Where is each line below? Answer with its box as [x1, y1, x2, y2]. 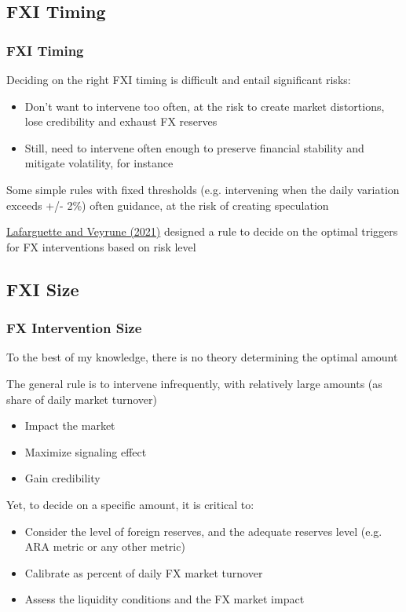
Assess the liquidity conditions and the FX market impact [24, 591, 305, 607]
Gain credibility [24, 470, 101, 486]
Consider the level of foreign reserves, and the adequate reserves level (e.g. [24, 522, 382, 539]
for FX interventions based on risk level [6, 238, 196, 255]
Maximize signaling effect [24, 443, 147, 460]
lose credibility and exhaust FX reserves [24, 113, 218, 130]
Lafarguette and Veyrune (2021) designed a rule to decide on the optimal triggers [6, 223, 398, 240]
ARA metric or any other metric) [24, 538, 185, 555]
